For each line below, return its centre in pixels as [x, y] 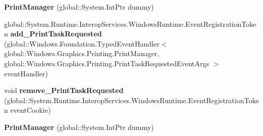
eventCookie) [31, 110]
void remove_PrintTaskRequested [64, 90]
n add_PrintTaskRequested [53, 34]
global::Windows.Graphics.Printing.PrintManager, [82, 53]
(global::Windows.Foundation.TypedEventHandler [82, 43]
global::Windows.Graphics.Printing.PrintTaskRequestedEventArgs [107, 63]
